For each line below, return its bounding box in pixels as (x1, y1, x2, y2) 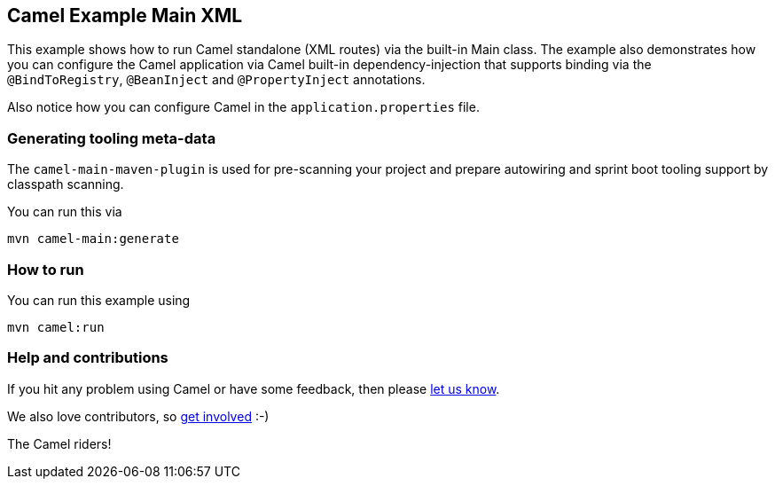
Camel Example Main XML (7, 4, 243, 27)
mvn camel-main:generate (7, 231, 179, 247)
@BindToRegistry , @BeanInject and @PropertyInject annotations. (7, 72, 426, 88)
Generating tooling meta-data (7, 129, 216, 147)
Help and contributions (7, 349, 168, 367)
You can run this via (7, 204, 122, 220)
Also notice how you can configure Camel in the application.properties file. (7, 99, 480, 115)
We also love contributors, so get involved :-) (7, 408, 270, 424)
